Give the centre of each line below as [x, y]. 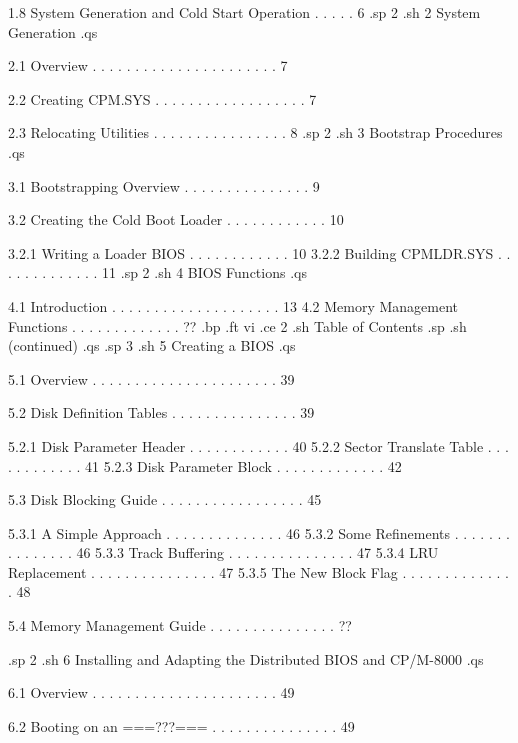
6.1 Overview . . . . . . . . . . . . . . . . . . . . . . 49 [151, 692]
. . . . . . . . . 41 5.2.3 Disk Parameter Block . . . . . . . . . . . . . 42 [205, 465]
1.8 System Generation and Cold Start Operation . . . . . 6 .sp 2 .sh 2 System [244, 12]
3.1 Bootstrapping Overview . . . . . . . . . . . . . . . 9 [164, 185]
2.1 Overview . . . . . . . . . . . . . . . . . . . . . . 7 [148, 65]
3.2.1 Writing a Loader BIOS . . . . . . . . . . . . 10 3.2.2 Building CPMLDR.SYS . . [259, 252]
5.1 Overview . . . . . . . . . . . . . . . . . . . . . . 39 [151, 378]
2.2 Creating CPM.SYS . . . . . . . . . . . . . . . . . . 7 [162, 98]
